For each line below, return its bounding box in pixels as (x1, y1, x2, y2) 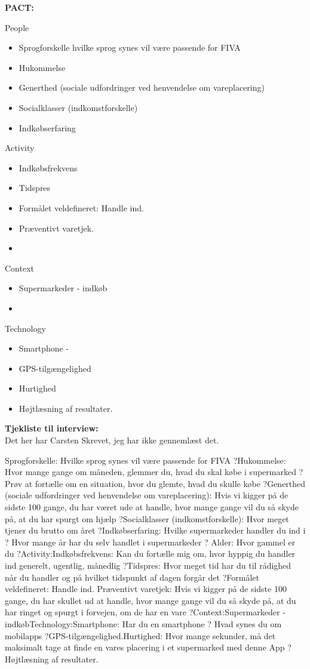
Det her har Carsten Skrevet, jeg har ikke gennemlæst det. (5, 434, 219, 446)
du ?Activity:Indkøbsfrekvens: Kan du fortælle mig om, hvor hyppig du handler (5, 547, 296, 560)
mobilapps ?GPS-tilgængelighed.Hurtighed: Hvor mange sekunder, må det (5, 629, 276, 642)
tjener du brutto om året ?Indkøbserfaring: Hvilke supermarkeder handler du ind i (5, 524, 306, 537)
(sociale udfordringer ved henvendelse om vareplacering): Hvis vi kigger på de (5, 489, 288, 501)
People (5, 21, 29, 33)
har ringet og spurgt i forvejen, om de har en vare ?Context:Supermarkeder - (5, 606, 286, 618)
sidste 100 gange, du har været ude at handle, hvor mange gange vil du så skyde (5, 501, 299, 513)
